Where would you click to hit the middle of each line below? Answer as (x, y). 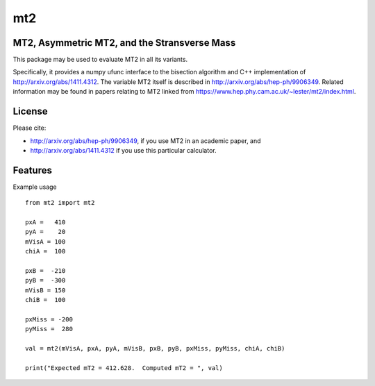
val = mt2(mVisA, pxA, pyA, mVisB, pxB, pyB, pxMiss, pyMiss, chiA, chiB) (155, 349)
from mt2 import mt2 (60, 203)
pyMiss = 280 (49, 329)
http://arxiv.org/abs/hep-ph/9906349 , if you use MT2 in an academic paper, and (145, 141)
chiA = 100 (45, 251)
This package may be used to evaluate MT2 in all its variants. (100, 60)
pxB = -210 (45, 270)
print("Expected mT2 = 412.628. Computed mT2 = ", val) (124, 368)
